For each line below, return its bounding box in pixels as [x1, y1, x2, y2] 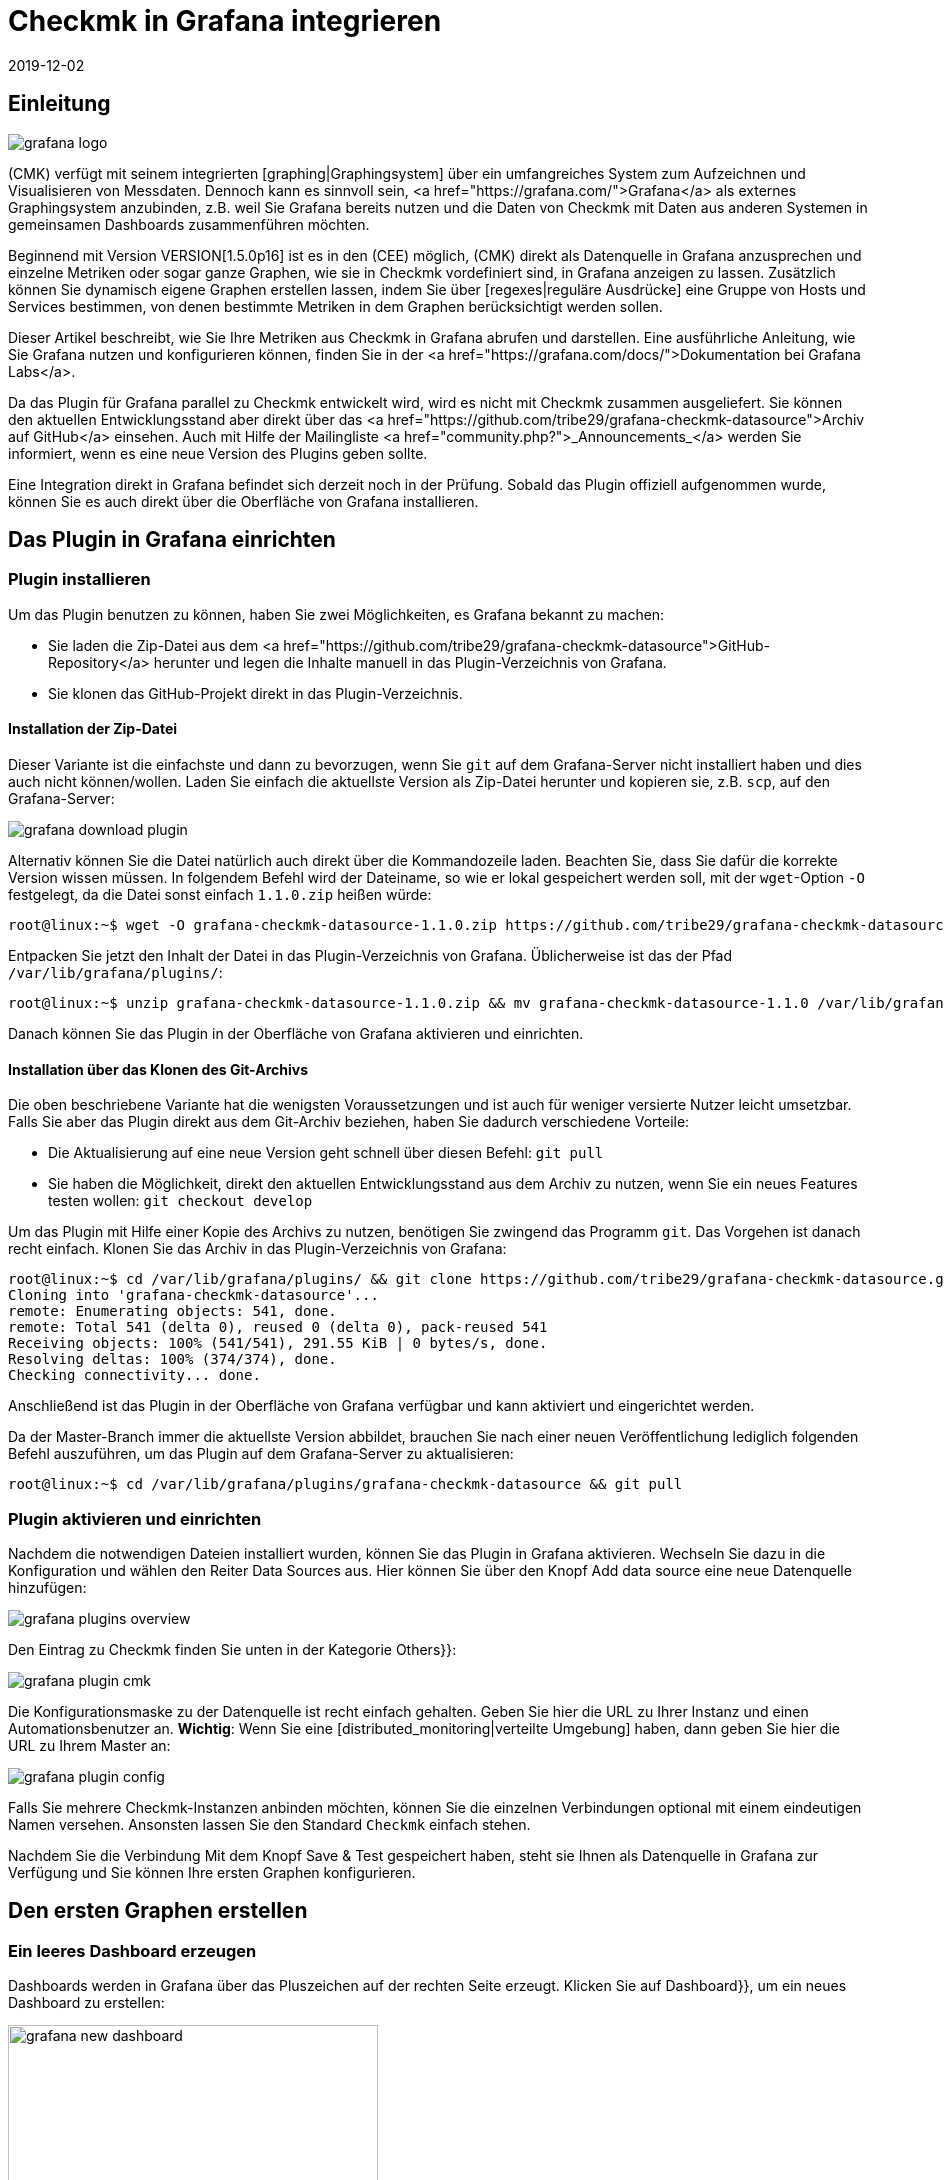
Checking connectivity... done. [8, 1367, 261, 1384]
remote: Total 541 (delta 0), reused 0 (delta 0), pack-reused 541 [8, 1319, 548, 1336]
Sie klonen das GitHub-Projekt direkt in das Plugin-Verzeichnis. [48, 684, 463, 702]
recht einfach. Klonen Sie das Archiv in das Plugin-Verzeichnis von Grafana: [8, 1240, 507, 1258]
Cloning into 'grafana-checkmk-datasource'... [8, 1287, 379, 1304]
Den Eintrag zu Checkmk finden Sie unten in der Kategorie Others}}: [8, 1641, 457, 1658]
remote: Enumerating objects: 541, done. [8, 1303, 337, 1320]
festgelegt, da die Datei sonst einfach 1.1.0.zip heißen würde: [8, 886, 432, 904]
